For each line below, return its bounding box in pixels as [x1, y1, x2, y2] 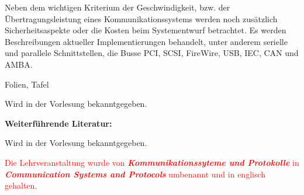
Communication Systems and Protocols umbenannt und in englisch [5, 168, 266, 180]
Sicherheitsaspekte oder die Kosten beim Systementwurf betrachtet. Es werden [5, 24, 286, 36]
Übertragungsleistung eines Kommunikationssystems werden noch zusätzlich [5, 12, 278, 25]
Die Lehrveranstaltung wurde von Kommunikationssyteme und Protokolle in [5, 156, 299, 168]
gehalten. [5, 179, 37, 191]
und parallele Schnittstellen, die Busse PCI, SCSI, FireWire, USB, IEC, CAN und [5, 47, 299, 59]
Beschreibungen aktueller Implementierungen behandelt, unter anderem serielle [5, 35, 288, 47]
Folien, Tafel [5, 78, 49, 90]
